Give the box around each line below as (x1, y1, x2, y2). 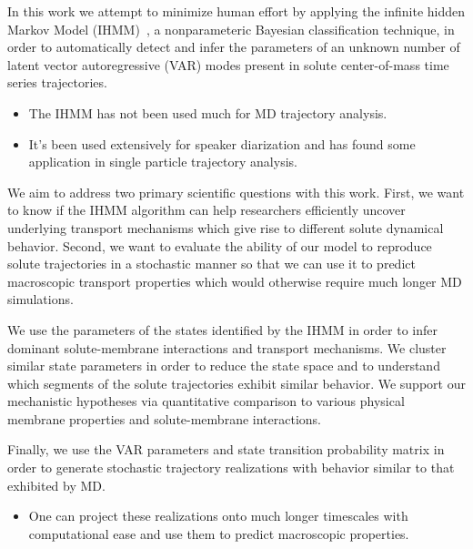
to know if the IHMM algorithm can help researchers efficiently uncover (7, 200, 406, 219)
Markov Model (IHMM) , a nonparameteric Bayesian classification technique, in (7, 19, 455, 38)
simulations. (7, 290, 74, 309)
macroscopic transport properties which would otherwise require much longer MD (7, 271, 462, 290)
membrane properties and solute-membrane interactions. (7, 409, 321, 428)
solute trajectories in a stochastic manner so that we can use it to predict (7, 254, 416, 273)
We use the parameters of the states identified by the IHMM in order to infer (7, 320, 438, 339)
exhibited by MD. (7, 475, 106, 494)
